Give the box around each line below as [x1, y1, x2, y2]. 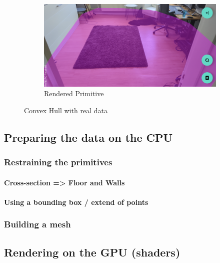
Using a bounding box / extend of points [4, 196, 148, 207]
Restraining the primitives [4, 156, 112, 168]
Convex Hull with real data [24, 105, 107, 115]
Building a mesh [4, 218, 71, 230]
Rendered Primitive [44, 88, 104, 99]
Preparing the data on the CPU [4, 129, 173, 145]
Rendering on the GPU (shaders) [4, 244, 180, 259]
